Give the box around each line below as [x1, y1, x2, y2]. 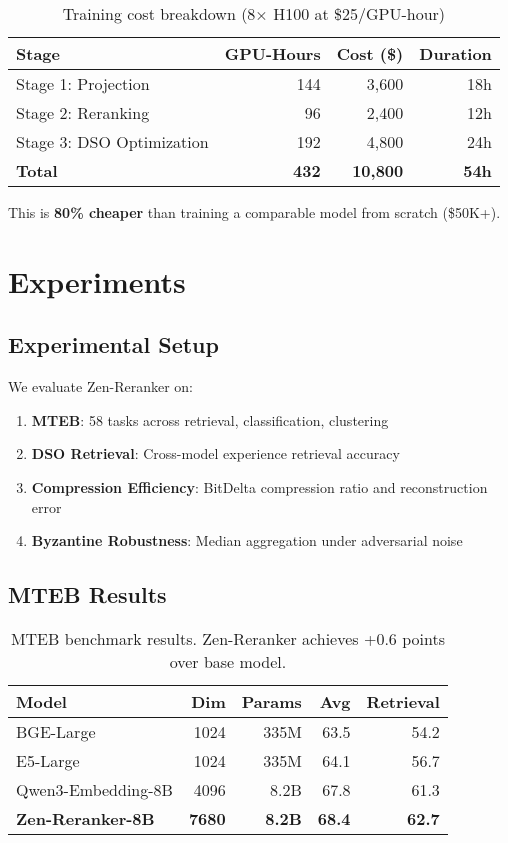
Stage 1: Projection [16, 72, 150, 95]
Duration [419, 42, 492, 65]
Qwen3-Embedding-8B [16, 777, 173, 801]
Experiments [8, 260, 186, 301]
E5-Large [16, 748, 80, 772]
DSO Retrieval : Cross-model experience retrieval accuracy [31, 443, 400, 464]
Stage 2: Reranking [16, 101, 150, 124]
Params [241, 689, 302, 713]
